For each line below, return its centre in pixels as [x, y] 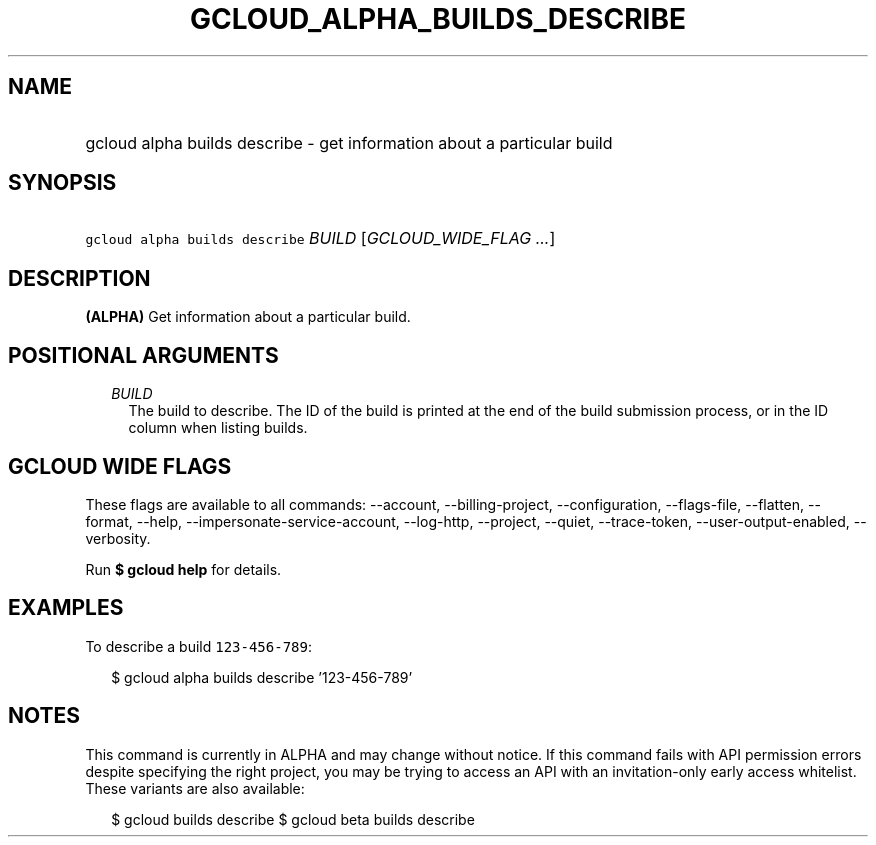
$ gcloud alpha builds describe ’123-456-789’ [262, 677]
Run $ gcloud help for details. [183, 569]
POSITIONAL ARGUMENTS [143, 355]
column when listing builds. [218, 428]
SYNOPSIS [62, 183]
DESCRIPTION [79, 278]
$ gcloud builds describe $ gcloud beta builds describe [293, 819]
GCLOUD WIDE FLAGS [120, 466]
